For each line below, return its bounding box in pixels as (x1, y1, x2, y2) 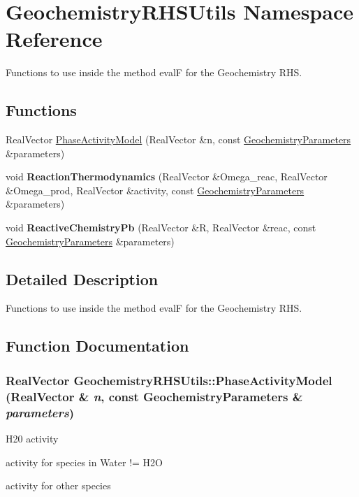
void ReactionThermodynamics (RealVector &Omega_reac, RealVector (6, 169, 328, 184)
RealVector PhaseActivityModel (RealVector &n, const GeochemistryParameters (6, 132, 351, 147)
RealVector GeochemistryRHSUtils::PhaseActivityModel (6, 371, 332, 389)
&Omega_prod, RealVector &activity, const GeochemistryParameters (6, 182, 305, 197)
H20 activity (6, 431, 59, 445)
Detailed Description (6, 268, 159, 289)
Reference (6, 24, 103, 53)
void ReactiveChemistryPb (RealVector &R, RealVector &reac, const (6, 220, 316, 235)
